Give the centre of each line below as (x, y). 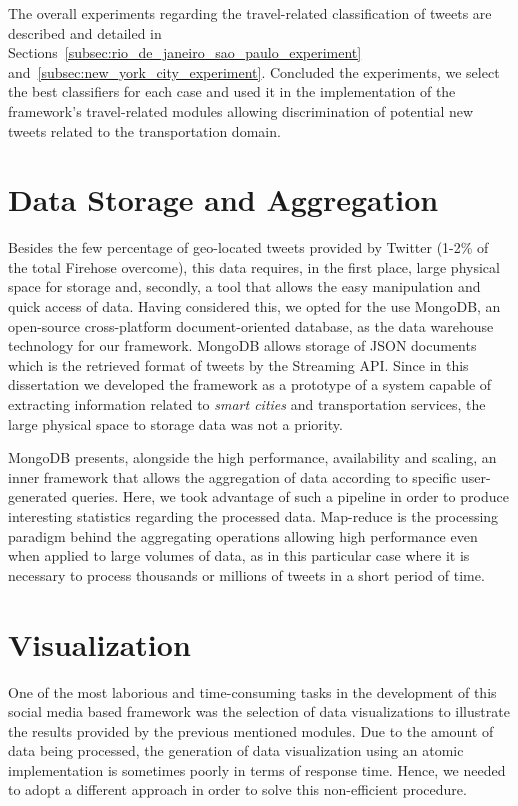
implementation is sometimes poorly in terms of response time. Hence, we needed (257, 769)
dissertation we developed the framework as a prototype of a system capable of (250, 384)
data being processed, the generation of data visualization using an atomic (236, 750)
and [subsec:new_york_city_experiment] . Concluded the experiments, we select (254, 71)
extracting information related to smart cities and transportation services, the (247, 404)
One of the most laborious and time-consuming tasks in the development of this (252, 691)
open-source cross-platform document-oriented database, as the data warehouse (251, 325)
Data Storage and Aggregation (223, 199)
